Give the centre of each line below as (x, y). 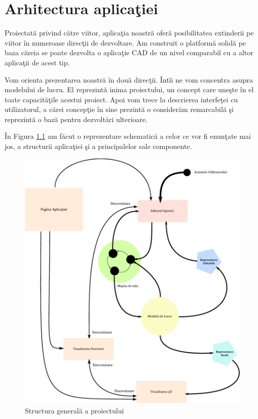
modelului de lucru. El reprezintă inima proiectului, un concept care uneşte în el (129, 89)
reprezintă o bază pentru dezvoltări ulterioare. (76, 119)
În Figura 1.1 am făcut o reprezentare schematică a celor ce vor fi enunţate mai (128, 136)
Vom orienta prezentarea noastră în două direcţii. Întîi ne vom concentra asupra (129, 79)
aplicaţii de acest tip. (37, 62)
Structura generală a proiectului (75, 410)
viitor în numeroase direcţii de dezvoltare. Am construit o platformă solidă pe (125, 42)
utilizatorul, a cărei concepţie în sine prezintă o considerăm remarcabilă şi (119, 109)
